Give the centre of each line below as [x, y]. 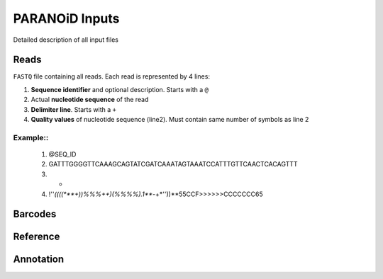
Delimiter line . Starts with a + [74, 109]
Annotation [39, 260]
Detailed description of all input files [66, 40]
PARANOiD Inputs [66, 18]
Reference [37, 237]
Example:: [31, 137]
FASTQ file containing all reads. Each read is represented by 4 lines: [112, 76]
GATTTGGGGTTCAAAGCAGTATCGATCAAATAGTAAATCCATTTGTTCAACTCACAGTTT [173, 164]
